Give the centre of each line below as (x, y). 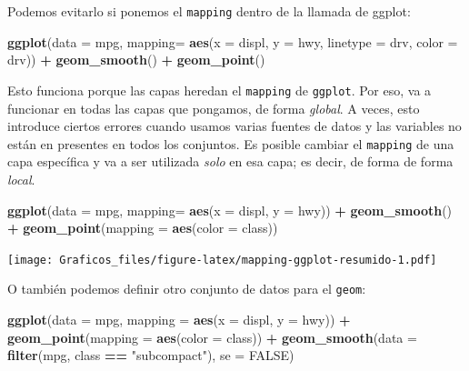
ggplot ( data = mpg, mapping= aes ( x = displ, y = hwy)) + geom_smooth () (230, 210)
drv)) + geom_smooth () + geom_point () (136, 60)
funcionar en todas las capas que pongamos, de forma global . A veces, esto (214, 108)
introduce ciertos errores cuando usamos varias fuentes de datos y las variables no (234, 126)
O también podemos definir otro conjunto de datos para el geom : (187, 289)
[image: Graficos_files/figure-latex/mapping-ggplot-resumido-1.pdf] (222, 260)
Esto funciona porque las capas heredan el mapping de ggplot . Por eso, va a (220, 90)
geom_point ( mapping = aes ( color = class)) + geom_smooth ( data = (212, 337)
